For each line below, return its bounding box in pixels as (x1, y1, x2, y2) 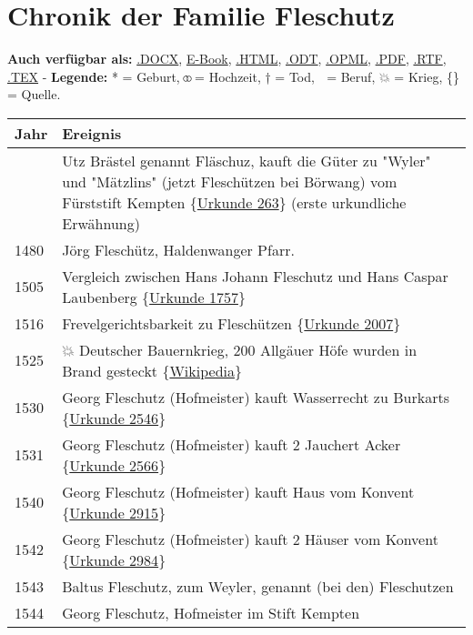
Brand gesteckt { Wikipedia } (62, 359, 242, 381)
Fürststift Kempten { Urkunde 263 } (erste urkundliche (62, 191, 407, 213)
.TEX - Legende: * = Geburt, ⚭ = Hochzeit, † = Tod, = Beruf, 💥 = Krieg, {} (7, 66, 459, 86)
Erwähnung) (62, 212, 140, 234)
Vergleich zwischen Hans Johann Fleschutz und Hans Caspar (62, 265, 448, 287)
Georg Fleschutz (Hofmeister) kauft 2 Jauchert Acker (62, 433, 401, 455)
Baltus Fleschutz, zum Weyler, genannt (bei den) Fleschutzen (62, 575, 454, 597)
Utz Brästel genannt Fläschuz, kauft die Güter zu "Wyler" (62, 149, 431, 171)
